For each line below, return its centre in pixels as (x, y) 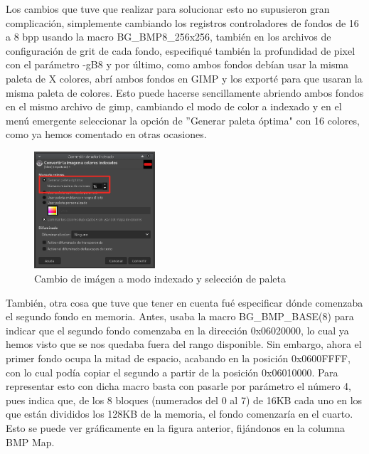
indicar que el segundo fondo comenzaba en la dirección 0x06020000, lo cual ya (177, 330)
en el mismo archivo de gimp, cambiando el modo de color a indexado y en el (174, 106)
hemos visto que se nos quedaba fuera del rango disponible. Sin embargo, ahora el (184, 344)
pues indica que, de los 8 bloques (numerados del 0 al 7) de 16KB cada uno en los (184, 400)
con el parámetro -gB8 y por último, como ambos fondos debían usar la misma (177, 64)
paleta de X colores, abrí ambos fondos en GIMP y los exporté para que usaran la (184, 78)
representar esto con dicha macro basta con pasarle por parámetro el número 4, (178, 386)
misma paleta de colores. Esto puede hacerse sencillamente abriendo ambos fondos (185, 92)
